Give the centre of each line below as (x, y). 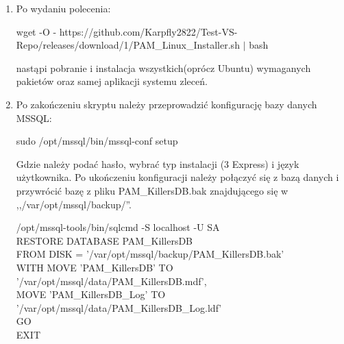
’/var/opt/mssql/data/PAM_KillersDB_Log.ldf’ (119, 307)
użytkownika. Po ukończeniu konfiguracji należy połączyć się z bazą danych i (177, 177)
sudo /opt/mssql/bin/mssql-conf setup (97, 141)
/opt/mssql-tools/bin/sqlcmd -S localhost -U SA (118, 227)
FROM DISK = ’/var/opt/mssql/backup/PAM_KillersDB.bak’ (150, 254)
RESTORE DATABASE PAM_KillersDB (105, 240)
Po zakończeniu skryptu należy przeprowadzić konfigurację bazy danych (167, 104)
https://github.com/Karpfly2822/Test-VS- (148, 31)
